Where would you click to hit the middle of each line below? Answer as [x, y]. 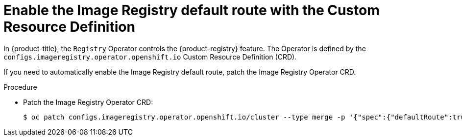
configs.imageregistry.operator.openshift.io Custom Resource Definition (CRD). [150, 57]
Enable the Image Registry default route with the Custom [192, 10]
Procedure [20, 87]
